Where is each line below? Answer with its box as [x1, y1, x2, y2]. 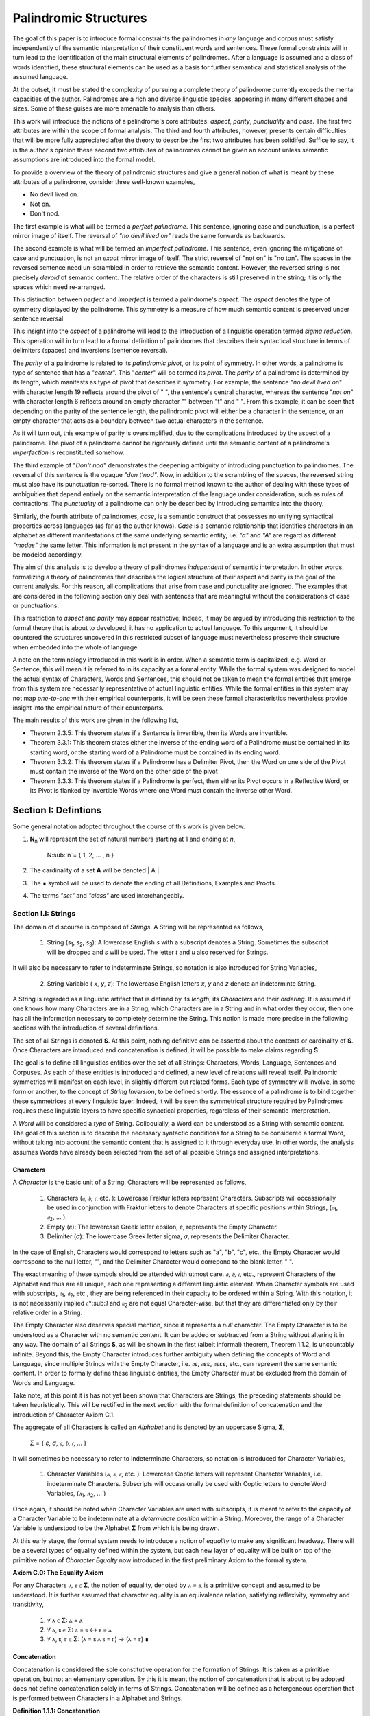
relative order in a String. [12, 1308, 83, 1317]
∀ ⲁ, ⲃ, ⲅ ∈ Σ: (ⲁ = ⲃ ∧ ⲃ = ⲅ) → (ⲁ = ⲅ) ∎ [47, 1635, 149, 1643]
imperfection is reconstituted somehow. [12, 448, 125, 456]
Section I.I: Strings [12, 908, 76, 918]
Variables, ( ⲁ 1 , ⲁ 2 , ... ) [47, 1489, 106, 1499]
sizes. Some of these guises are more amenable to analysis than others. [12, 104, 216, 113]
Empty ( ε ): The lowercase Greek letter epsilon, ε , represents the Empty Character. [47, 1222, 278, 1231]
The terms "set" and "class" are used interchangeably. [29, 891, 184, 899]
